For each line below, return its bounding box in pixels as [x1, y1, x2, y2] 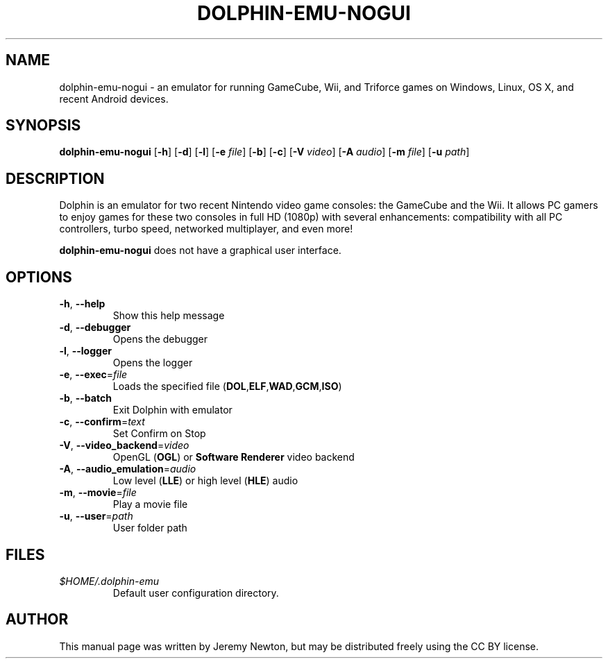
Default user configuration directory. [112, 586, 279, 599]
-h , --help [59, 298, 105, 310]
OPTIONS [6, 268, 72, 286]
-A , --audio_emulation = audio [59, 463, 196, 475]
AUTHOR [6, 611, 69, 629]
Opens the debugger [112, 333, 208, 346]
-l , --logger [59, 345, 112, 357]
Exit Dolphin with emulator [112, 404, 233, 416]
